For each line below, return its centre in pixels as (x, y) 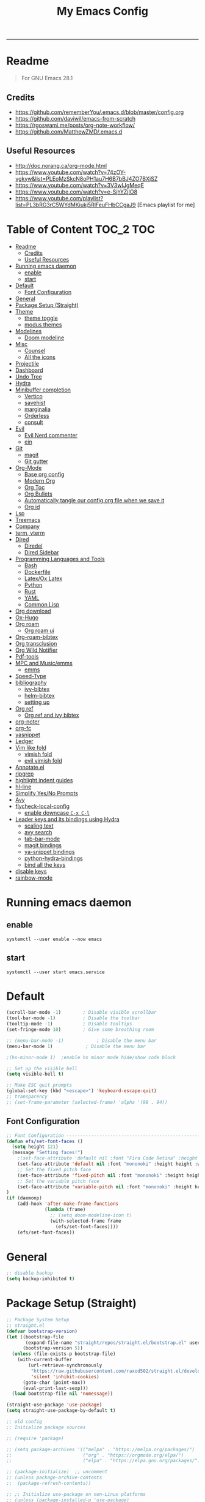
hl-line (23, 787)
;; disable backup (30, 1273)
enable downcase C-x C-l (57, 812)
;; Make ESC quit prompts (39, 1085)
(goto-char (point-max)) (54, 1383)
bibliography (31, 682)
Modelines (28, 331)
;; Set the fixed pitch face (54, 1169)
